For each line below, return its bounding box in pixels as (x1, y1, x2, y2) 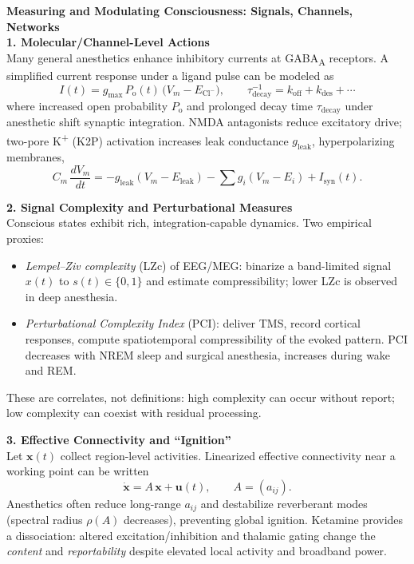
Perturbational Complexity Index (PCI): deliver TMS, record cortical (25, 315, 361, 332)
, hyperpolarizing (311, 132, 395, 149)
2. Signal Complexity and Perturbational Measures (6, 198, 293, 215)
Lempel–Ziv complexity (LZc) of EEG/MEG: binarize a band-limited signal (25, 256, 392, 273)
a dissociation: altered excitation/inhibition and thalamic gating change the (6, 526, 376, 543)
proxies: (6, 230, 44, 247)
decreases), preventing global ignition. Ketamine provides (124, 511, 404, 528)
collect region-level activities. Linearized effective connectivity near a (60, 447, 396, 463)
